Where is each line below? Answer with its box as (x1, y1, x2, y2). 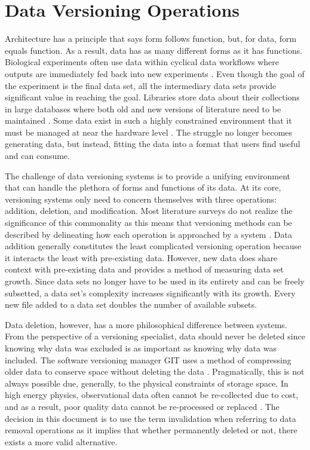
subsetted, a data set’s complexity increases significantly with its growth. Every (5, 286, 296, 299)
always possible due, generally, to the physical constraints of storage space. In (5, 376, 288, 389)
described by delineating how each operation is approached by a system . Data (5, 228, 292, 240)
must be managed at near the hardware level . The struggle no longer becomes (5, 125, 293, 138)
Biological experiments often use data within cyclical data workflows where (5, 56, 280, 68)
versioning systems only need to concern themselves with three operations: (5, 192, 277, 205)
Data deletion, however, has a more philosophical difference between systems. (5, 318, 287, 330)
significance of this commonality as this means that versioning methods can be (5, 216, 292, 229)
